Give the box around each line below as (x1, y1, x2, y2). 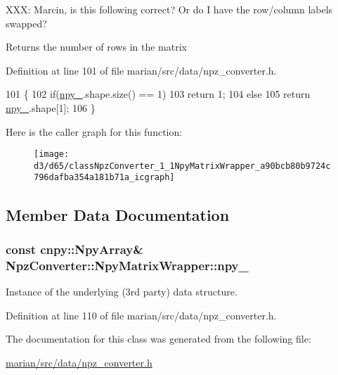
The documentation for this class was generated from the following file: (6, 331, 311, 346)
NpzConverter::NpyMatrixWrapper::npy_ (6, 256, 249, 274)
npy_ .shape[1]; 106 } (6, 100, 96, 115)
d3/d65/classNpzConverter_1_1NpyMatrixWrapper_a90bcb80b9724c (34, 160, 331, 171)
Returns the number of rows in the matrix (6, 39, 187, 54)
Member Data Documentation (6, 203, 230, 225)
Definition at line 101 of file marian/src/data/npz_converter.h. (6, 63, 277, 77)
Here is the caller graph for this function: (6, 124, 183, 139)
